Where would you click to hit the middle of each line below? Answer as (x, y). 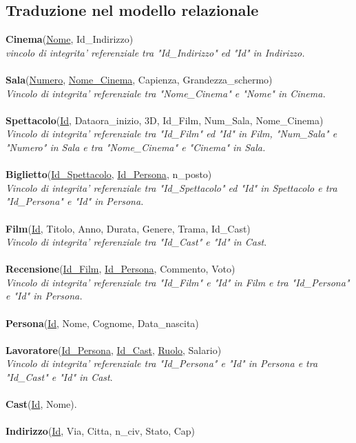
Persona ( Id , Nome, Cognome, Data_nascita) (102, 323)
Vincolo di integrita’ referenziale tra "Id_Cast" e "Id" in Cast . (136, 242)
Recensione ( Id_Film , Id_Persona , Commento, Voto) (121, 269)
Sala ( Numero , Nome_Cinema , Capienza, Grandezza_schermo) (139, 79)
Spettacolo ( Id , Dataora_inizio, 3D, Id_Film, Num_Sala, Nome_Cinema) (165, 120)
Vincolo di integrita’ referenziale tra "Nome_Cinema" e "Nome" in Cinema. (166, 93)
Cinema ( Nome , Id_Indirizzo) (70, 39)
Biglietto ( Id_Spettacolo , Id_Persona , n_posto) (109, 174)
